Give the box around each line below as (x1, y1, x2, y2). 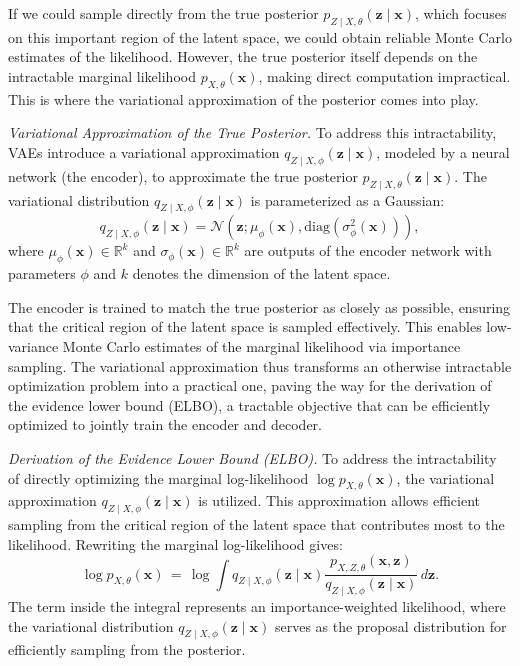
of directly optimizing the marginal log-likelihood (8, 467, 309, 488)
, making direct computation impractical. (258, 65, 511, 86)
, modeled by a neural (376, 141, 510, 162)
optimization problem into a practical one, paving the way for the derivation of (8, 375, 492, 396)
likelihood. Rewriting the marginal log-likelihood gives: (8, 533, 343, 554)
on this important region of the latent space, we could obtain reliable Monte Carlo (8, 26, 512, 47)
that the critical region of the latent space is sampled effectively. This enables (8, 316, 482, 337)
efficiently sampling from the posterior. (8, 639, 246, 660)
